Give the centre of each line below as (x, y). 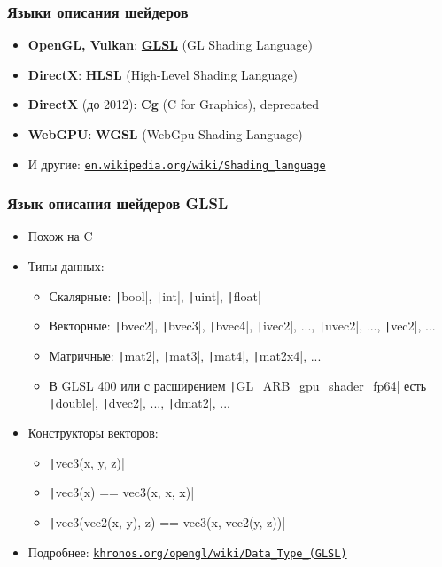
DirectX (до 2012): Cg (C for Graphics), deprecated (173, 104)
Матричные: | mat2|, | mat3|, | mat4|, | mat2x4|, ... (185, 355)
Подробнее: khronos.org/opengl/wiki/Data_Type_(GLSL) (187, 551)
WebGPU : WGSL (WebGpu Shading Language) (165, 134)
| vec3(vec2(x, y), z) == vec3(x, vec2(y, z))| (167, 521)
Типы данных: (66, 266)
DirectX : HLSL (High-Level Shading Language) (163, 74)
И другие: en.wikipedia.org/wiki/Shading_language (177, 163)
